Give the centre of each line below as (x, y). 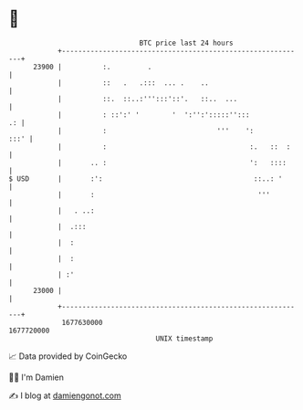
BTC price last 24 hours (186, 43)
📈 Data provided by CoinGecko (68, 356)
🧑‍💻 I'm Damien (37, 377)
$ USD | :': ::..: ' (146, 179)
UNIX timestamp (184, 338)
